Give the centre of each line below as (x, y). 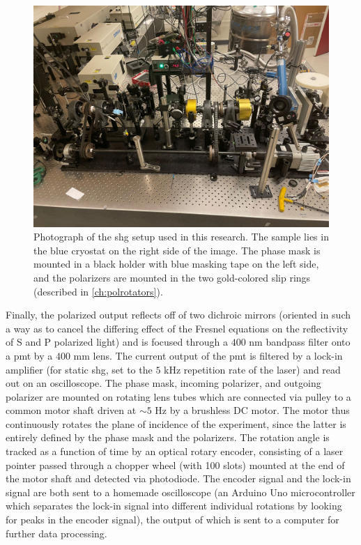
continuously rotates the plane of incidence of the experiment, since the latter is (176, 423)
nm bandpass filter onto (300, 342)
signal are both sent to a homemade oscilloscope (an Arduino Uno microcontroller (180, 492)
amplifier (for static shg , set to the (79, 369)
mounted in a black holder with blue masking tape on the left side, (176, 264)
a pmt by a (29, 355)
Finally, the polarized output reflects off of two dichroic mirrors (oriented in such (178, 315)
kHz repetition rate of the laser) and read (252, 369)
